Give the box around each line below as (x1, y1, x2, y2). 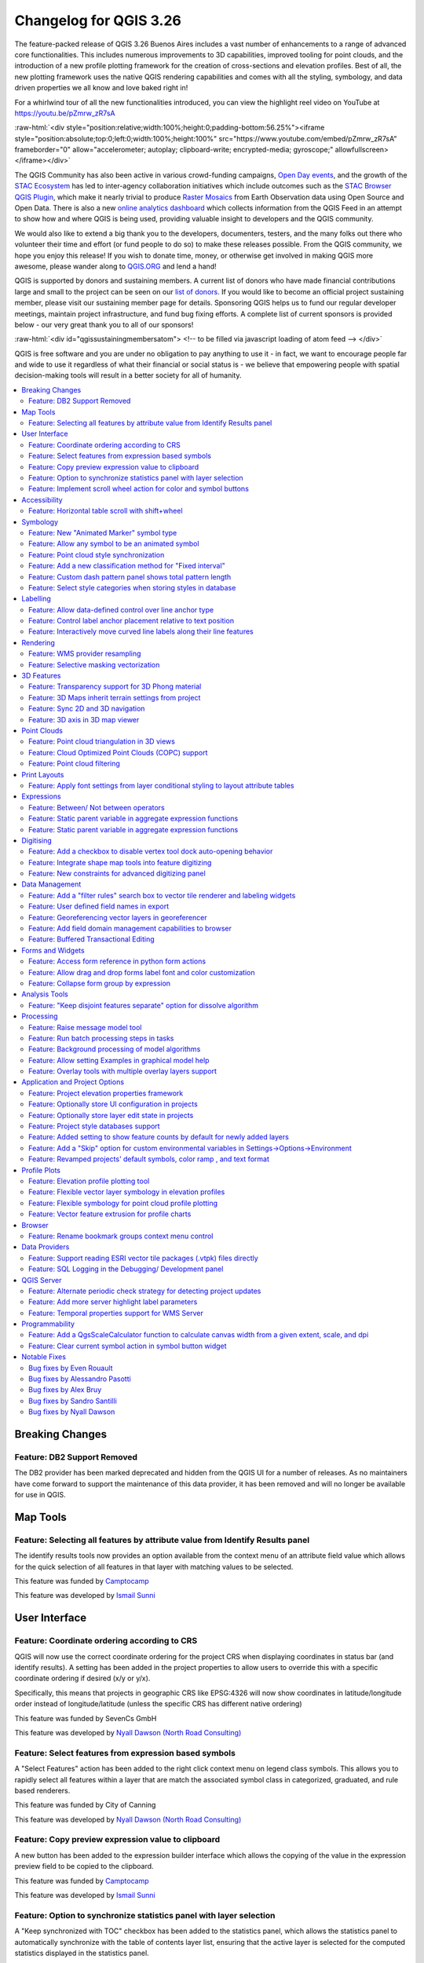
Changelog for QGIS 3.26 (14, 12, 182, 29)
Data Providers (21, 1242, 70, 1252)
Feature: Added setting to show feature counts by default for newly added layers (28, 1132, 290, 1142)
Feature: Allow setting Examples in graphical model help (28, 1055, 210, 1065)
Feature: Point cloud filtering (28, 759, 121, 769)
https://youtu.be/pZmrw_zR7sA (14, 108, 115, 118)
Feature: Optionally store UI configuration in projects (28, 1099, 198, 1109)
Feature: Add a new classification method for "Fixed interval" (28, 561, 225, 571)
